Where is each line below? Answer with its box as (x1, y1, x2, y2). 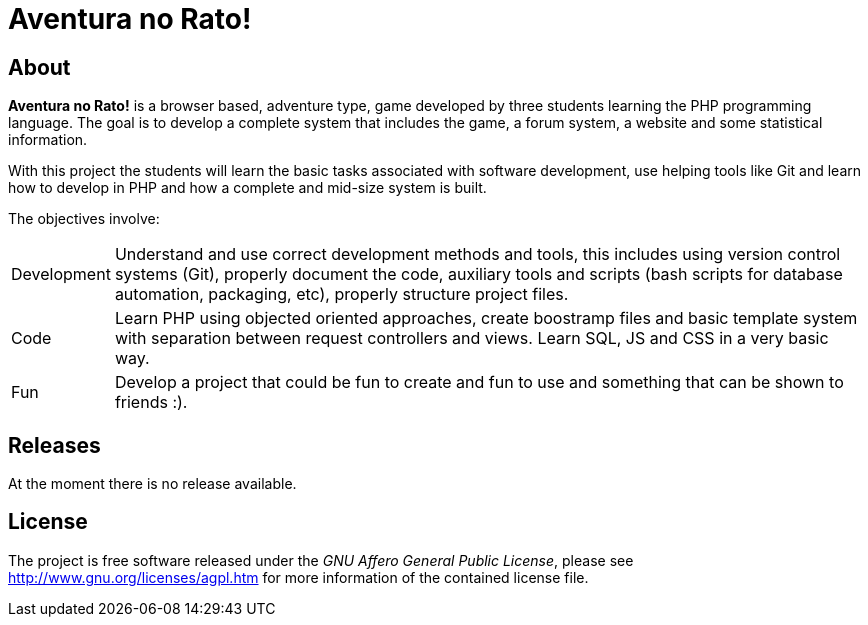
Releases (8, 432, 101, 458)
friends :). (114, 392, 188, 413)
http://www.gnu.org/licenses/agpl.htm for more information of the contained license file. (8, 568, 589, 586)
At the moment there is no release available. (8, 475, 297, 493)
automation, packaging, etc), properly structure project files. (114, 284, 569, 305)
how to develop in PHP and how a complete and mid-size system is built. (8, 179, 487, 197)
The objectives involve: (8, 210, 160, 228)
